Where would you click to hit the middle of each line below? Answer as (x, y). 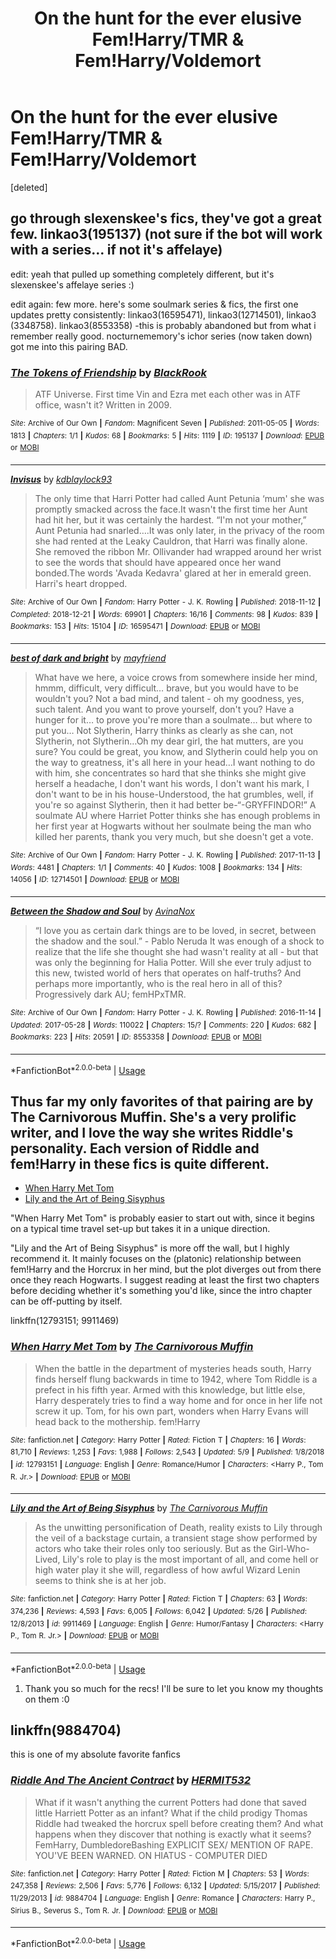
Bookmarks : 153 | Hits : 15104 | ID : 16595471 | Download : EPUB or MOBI (135, 627)
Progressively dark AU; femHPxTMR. (110, 994)
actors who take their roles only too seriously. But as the (150, 1549)
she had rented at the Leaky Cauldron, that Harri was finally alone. (171, 541)
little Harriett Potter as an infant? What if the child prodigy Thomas (171, 1813)
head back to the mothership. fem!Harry (117, 1421)
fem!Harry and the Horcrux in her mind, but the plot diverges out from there (166, 1269)
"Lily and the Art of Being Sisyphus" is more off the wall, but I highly (150, 1248)
